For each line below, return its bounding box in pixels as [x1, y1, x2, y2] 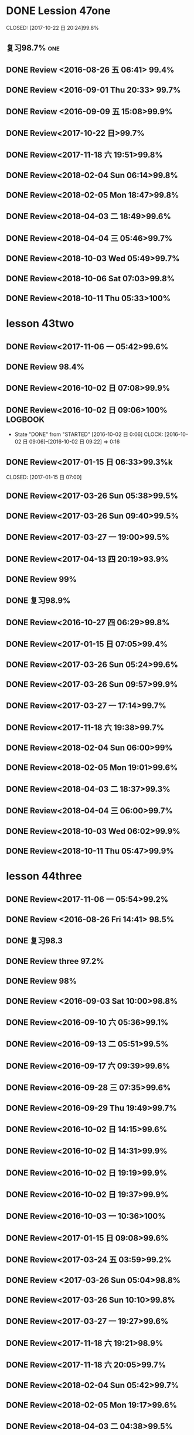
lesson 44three [6, 870, 82, 883]
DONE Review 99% [6, 574, 77, 584]
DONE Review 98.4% [6, 362, 85, 371]
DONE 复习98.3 [6, 936, 63, 946]
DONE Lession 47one [6, 4, 111, 18]
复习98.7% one [6, 43, 60, 53]
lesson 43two [6, 317, 74, 330]
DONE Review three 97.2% [6, 956, 104, 966]
